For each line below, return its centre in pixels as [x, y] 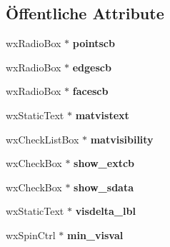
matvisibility [122, 139]
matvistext [102, 115]
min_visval [95, 235]
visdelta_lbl [105, 211]
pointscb [94, 43]
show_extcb [104, 163]
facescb [90, 91]
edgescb [92, 67]
